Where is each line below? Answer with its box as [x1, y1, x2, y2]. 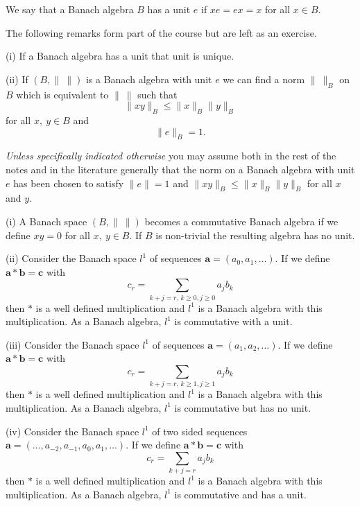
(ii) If [6, 71, 28, 86]
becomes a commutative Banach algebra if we [144, 213, 338, 228]
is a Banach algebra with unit [85, 71, 212, 86]
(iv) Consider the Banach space [6, 424, 139, 438]
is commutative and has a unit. [174, 487, 307, 501]
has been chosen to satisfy [13, 175, 124, 190]
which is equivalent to [16, 87, 109, 101]
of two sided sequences [152, 424, 248, 438]
